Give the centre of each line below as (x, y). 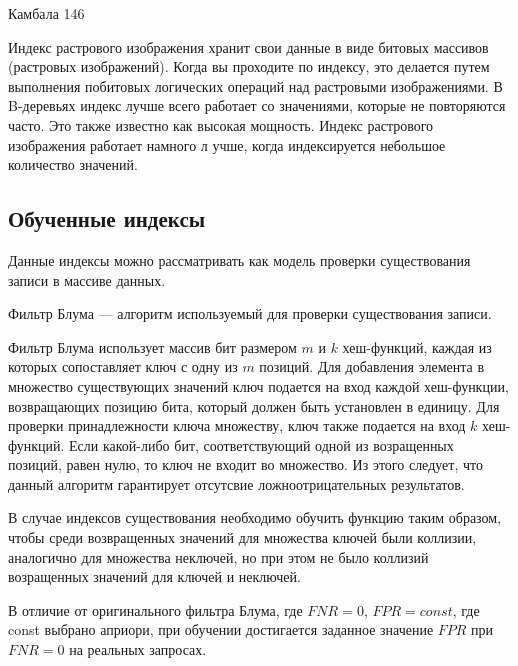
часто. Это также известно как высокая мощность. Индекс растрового (221, 124)
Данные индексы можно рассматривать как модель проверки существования (239, 259)
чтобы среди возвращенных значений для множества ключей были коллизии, (242, 537)
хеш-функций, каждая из (417, 346)
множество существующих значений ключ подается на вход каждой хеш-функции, (258, 385)
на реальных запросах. (138, 649)
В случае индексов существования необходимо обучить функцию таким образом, (255, 517)
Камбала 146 (46, 13)
